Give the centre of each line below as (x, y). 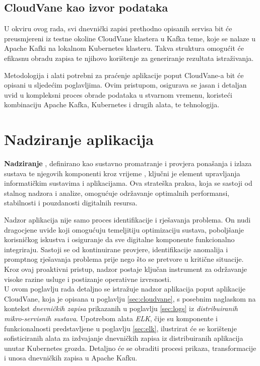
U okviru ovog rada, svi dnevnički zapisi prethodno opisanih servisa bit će (118, 28)
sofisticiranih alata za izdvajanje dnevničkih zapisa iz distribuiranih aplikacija (124, 338)
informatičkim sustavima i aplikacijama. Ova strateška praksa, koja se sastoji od (128, 183)
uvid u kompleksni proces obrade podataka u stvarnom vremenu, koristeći (118, 94)
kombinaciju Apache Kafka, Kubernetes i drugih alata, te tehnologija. (112, 104)
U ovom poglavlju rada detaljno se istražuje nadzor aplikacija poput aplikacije (125, 289)
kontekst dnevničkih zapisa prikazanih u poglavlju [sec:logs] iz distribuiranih (121, 308)
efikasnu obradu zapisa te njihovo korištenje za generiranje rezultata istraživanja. (129, 58)
